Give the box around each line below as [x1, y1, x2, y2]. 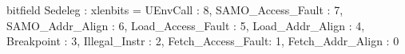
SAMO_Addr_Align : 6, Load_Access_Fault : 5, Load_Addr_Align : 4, [6, 17, 365, 33]
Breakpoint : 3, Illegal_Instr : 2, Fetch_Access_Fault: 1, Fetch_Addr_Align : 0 [6, 33, 399, 49]
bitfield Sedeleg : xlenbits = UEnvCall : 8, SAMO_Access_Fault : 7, [6, 2, 343, 17]
